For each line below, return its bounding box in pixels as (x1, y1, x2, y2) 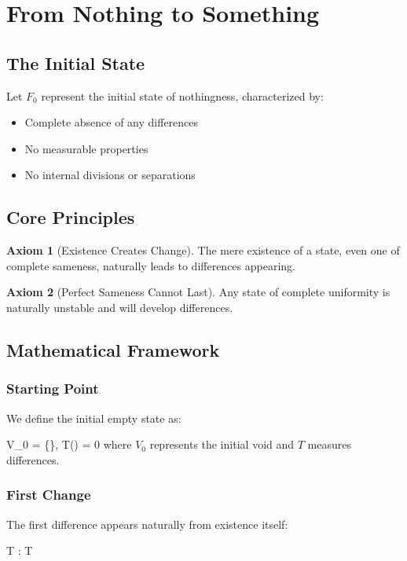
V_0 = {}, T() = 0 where (6, 436, 132, 453)
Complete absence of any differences (24, 114, 199, 130)
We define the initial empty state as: (6, 409, 181, 426)
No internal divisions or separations (24, 167, 196, 183)
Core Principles (6, 205, 135, 229)
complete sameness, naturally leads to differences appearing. (6, 257, 295, 273)
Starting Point (6, 379, 99, 398)
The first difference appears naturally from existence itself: (6, 515, 288, 532)
